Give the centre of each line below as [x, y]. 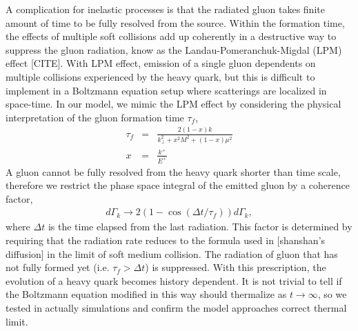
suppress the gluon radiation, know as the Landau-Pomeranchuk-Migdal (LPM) [174, 49]
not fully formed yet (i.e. [58, 267]
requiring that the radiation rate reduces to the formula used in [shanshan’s [166, 240]
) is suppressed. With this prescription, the [236, 267]
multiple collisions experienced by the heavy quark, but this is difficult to [160, 76]
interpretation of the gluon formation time [95, 117]
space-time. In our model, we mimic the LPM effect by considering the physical [173, 104]
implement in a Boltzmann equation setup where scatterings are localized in [166, 90]
